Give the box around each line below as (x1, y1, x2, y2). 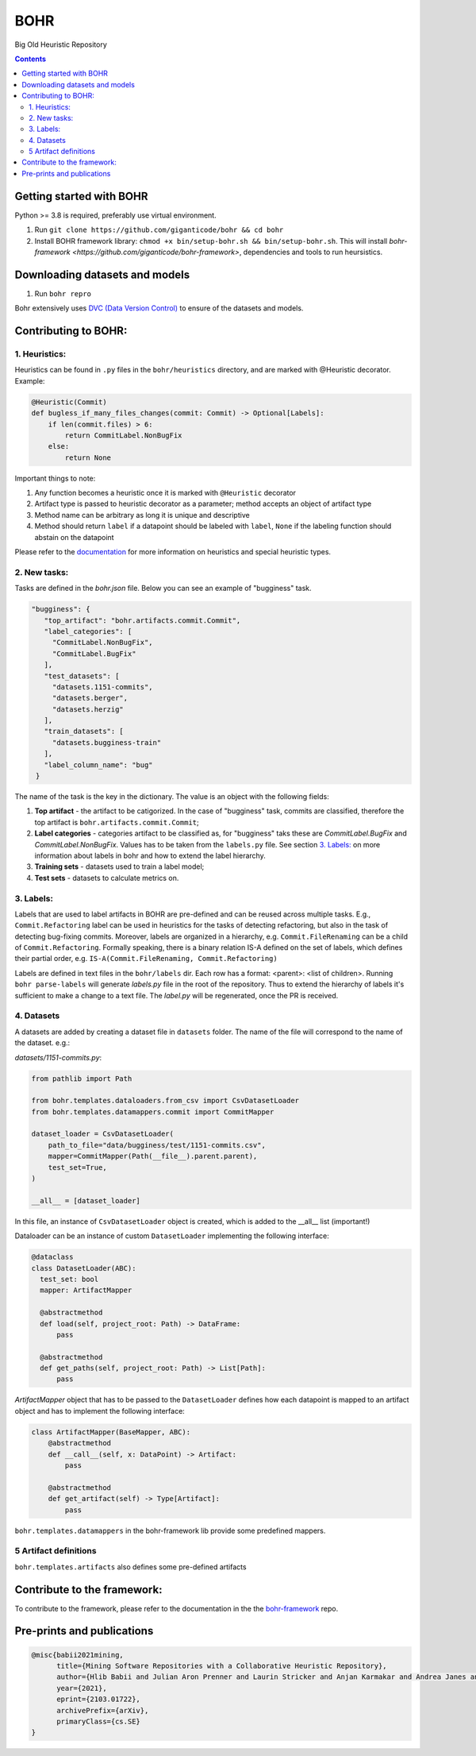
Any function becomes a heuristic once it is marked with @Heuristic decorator (34, 488, 297, 498)
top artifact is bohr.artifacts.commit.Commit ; (34, 817, 199, 827)
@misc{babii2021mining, (31, 1650, 125, 1659)
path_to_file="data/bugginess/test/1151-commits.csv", (48, 1140, 266, 1149)
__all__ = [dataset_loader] (31, 1196, 140, 1205)
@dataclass (31, 1252, 74, 1262)
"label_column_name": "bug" (44, 760, 154, 770)
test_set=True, (48, 1163, 107, 1171)
